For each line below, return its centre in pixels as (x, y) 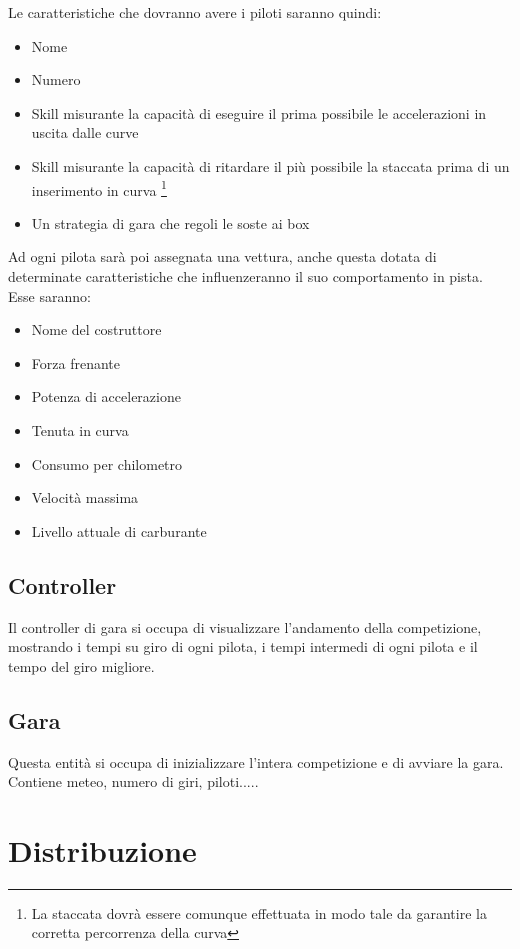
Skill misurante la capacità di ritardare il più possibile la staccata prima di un (270, 165)
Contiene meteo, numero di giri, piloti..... (133, 781)
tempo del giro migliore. (81, 665)
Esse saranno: (49, 295)
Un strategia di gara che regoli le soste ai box (170, 222)
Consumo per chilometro (107, 463)
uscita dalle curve (85, 132)
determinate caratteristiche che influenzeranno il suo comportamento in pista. (245, 276)
